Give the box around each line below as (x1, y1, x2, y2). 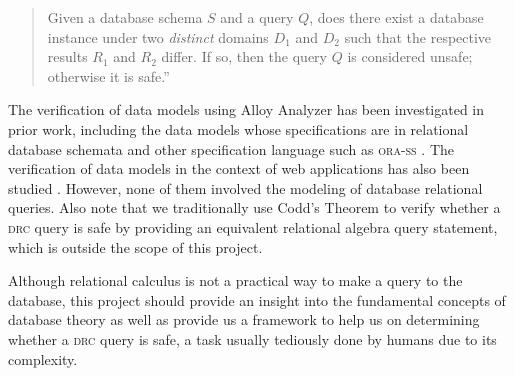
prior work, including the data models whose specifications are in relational (8, 118, 469, 139)
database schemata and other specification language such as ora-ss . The (8, 138, 455, 159)
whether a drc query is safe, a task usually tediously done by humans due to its (8, 328, 497, 349)
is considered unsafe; (347, 46, 473, 67)
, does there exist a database (309, 7, 484, 27)
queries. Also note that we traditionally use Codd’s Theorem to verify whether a (8, 197, 501, 218)
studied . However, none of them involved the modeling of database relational (8, 177, 483, 198)
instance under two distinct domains (47, 26, 269, 47)
